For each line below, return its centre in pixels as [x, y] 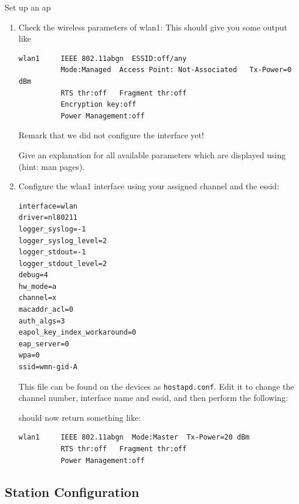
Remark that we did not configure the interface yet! [111, 135]
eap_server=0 [44, 344]
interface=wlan [48, 206]
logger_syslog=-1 [52, 229]
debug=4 [33, 275]
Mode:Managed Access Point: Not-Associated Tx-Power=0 [176, 70]
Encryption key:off [98, 105]
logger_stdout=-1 [52, 252]
